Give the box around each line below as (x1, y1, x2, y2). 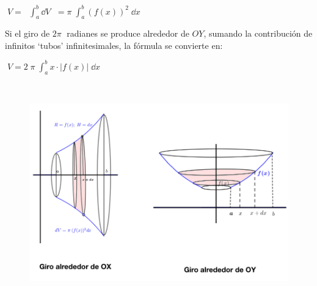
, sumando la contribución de (203, 27, 313, 40)
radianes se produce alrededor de (67, 27, 189, 40)
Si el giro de (5, 27, 50, 40)
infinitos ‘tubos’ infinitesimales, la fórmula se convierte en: (5, 38, 223, 51)
